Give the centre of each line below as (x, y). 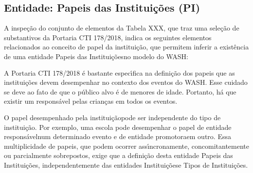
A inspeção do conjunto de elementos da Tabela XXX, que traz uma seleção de (122, 28)
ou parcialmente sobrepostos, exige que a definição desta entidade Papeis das (118, 155)
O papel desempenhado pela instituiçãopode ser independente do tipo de (112, 117)
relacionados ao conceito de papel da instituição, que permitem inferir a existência (126, 47)
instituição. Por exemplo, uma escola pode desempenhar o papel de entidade (118, 127)
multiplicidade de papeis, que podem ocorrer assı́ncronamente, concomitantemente (126, 146)
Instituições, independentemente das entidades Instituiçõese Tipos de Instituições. (126, 165)
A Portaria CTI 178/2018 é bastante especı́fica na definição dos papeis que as (119, 72)
